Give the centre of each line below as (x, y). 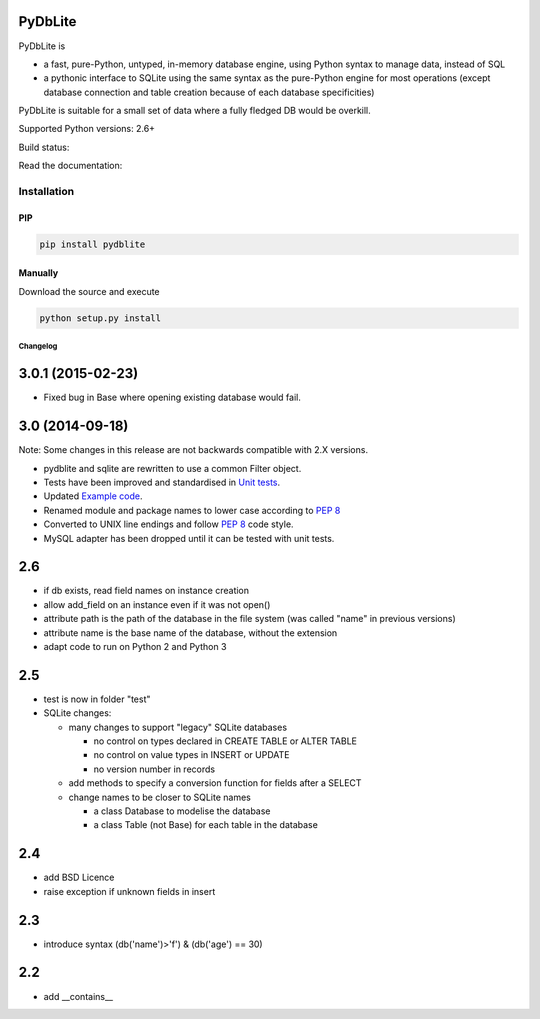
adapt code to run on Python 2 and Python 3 (135, 646)
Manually (38, 273)
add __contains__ (78, 996)
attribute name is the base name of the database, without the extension (190, 632)
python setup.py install (100, 318)
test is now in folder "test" (97, 699)
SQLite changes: (77, 713)
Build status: (44, 147)
